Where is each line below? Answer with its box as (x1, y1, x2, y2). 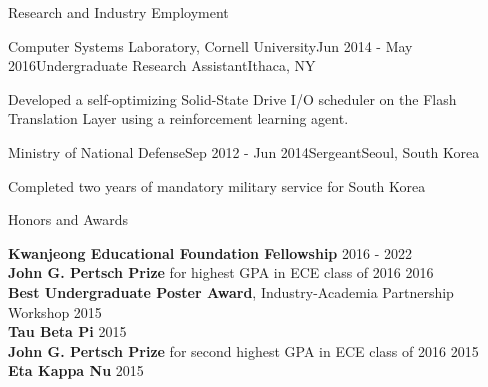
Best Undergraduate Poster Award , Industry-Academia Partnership (8, 281, 454, 302)
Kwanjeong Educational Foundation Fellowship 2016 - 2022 (8, 242, 412, 263)
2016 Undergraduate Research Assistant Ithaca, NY (8, 55, 316, 76)
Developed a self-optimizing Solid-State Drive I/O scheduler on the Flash (8, 88, 457, 109)
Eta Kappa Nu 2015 (8, 360, 144, 381)
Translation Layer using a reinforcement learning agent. (8, 108, 349, 129)
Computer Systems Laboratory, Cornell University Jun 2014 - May (8, 35, 413, 56)
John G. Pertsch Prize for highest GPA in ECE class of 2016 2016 (8, 262, 434, 283)
